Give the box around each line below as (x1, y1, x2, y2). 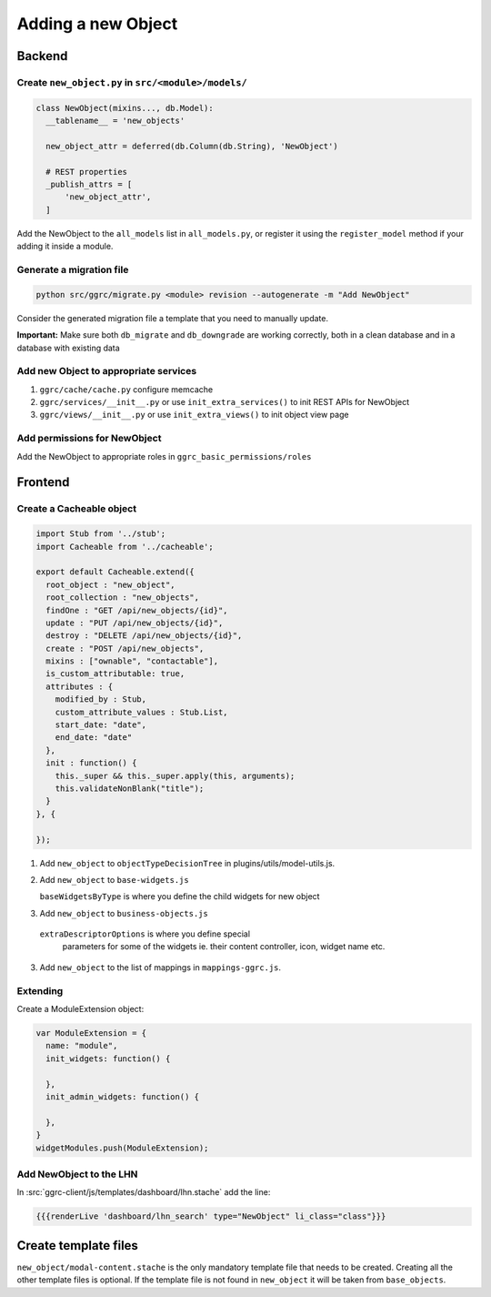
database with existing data (16, 342, 120, 353)
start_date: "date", (55, 720, 147, 730)
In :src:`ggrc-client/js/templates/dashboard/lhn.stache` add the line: (16, 1187, 271, 1198)
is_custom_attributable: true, (45, 669, 185, 679)
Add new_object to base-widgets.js (39, 874, 190, 885)
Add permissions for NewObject (16, 432, 162, 445)
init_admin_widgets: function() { (45, 1091, 200, 1101)
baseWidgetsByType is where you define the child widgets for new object (39, 891, 320, 902)
